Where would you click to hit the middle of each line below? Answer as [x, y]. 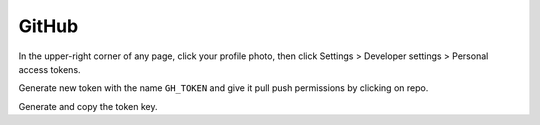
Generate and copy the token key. [88, 106]
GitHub [48, 26]
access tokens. [49, 69]
